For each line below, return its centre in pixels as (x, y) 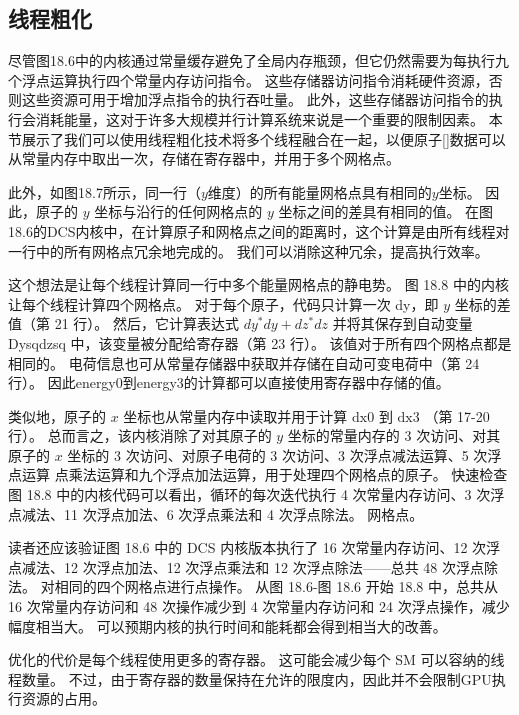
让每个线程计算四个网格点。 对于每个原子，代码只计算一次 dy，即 (223, 303)
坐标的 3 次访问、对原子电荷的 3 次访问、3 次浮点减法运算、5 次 (277, 454)
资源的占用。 (63, 698)
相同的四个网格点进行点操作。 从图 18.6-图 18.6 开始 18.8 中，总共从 (276, 586)
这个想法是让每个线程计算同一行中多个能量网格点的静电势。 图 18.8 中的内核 (258, 284)
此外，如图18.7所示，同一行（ (104, 191)
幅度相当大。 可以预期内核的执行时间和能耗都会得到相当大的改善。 (227, 625)
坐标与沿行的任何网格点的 (178, 211)
